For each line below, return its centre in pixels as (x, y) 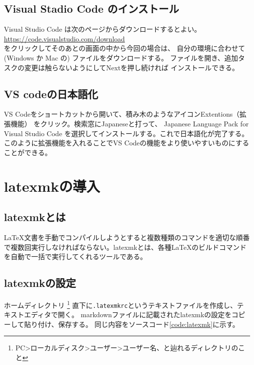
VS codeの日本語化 (51, 93)
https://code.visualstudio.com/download (64, 38)
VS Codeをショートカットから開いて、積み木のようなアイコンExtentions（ (122, 114)
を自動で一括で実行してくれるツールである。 (75, 256)
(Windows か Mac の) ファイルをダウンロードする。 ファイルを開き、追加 (121, 57)
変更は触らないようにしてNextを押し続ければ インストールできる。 (131, 67)
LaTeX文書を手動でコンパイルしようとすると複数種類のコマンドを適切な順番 (127, 237)
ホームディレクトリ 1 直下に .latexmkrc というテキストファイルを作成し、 (120, 304)
